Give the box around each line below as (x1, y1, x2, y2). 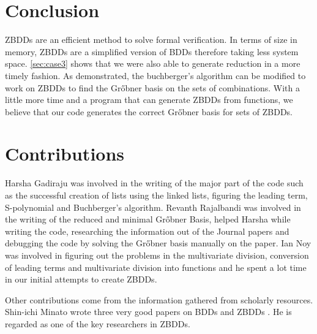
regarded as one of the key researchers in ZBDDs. (5, 317, 190, 330)
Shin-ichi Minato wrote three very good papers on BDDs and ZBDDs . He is (5, 305, 292, 318)
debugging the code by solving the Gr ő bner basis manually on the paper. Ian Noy (5, 237, 311, 249)
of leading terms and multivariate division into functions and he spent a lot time (5, 260, 307, 273)
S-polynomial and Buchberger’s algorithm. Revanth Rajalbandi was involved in (5, 200, 301, 213)
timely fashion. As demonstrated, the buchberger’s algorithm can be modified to (5, 69, 306, 82)
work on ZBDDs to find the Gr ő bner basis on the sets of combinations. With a (5, 81, 300, 94)
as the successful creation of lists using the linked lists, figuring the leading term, (5, 189, 308, 201)
